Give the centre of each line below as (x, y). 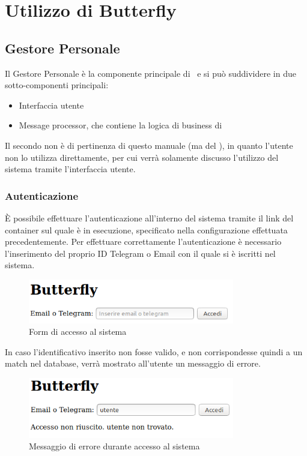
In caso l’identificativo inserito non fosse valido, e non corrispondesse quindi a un (154, 351)
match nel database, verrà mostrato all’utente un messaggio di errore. (133, 363)
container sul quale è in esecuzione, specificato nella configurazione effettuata (146, 229)
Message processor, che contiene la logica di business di (120, 125)
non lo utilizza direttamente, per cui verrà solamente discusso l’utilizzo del (142, 157)
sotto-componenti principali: (57, 85)
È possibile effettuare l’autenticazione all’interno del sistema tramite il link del (149, 217)
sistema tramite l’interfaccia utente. (70, 169)
